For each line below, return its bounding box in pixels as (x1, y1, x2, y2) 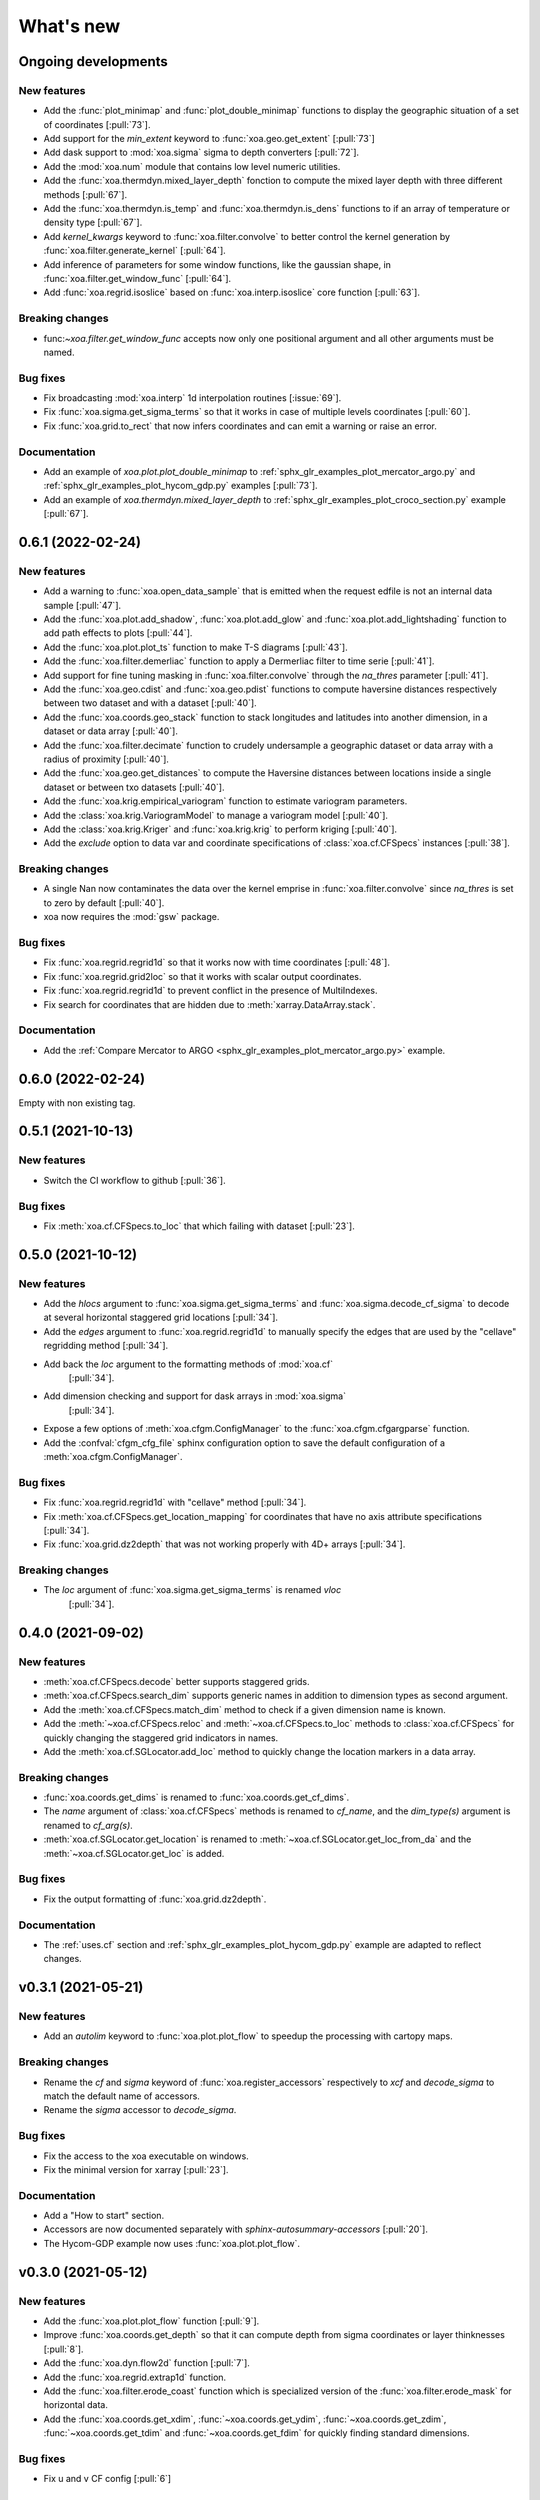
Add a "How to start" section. (43, 2210, 165, 2222)
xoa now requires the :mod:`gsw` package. (43, 911, 220, 923)
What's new (18, 15, 121, 37)
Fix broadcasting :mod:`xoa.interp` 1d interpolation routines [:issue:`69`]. (43, 392, 342, 404)
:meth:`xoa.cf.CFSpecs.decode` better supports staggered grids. (43, 1675, 310, 1687)
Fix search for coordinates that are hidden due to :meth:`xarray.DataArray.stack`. (43, 998, 376, 1010)
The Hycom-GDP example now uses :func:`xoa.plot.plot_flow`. (43, 2237, 300, 2249)
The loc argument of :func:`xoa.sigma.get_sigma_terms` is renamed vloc (43, 1584, 342, 1596)
